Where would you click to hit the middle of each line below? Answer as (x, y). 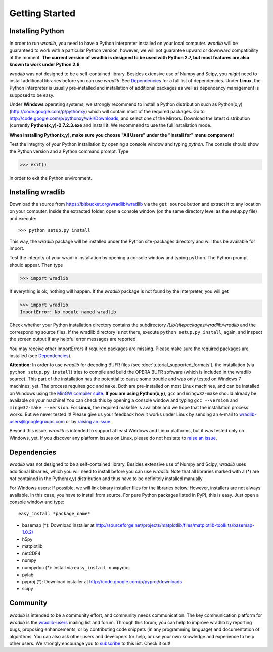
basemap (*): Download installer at (58, 525)
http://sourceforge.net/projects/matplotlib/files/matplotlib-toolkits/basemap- (175, 525)
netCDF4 (31, 553)
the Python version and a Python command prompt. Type (69, 151)
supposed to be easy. (32, 95)
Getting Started (42, 13)
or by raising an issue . (89, 421)
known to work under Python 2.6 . (45, 64)
